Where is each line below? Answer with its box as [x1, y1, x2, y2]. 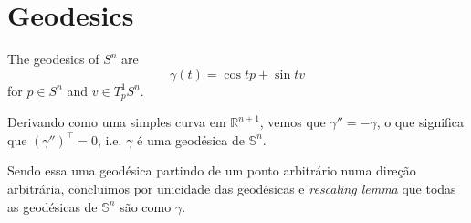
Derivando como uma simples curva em [7, 112, 226, 132]
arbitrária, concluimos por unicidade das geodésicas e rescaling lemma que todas [7, 178, 456, 197]
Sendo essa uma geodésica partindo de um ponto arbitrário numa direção [7, 161, 416, 180]
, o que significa [376, 112, 465, 132]
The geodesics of [7, 49, 99, 69]
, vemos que [259, 112, 326, 132]
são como [120, 196, 172, 216]
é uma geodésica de [137, 130, 245, 149]
